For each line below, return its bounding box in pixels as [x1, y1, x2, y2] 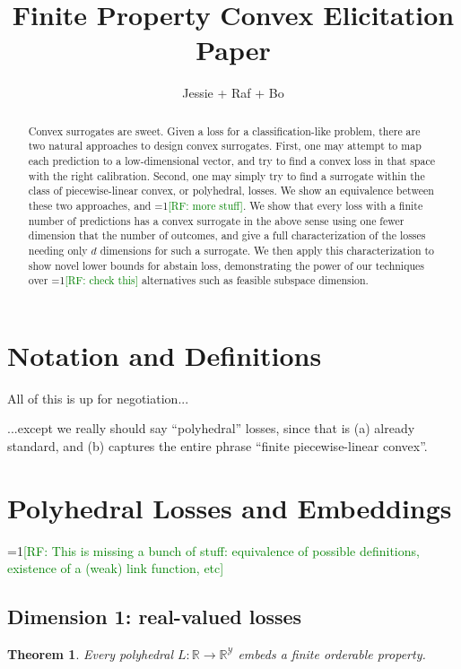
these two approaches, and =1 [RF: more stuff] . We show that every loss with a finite [28, 197, 423, 213]
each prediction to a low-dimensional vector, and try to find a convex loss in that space [28, 153, 435, 169]
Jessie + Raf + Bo [182, 83, 284, 102]
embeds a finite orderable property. [238, 645, 426, 664]
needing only [28, 242, 88, 257]
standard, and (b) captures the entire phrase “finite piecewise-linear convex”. [7, 437, 428, 456]
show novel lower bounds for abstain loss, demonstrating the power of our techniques [28, 257, 425, 273]
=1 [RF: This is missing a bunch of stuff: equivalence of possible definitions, [7, 541, 420, 560]
